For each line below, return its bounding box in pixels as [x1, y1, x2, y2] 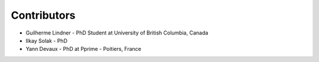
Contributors [11, 9, 76, 22]
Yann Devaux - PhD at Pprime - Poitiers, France [25, 46, 142, 53]
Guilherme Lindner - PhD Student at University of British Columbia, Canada [25, 29, 209, 36]
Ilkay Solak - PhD [25, 37, 68, 44]
